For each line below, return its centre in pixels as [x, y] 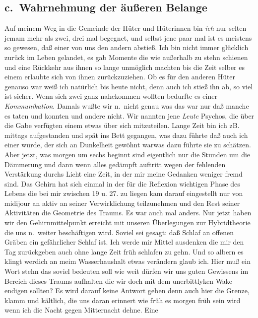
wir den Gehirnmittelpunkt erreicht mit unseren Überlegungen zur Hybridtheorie [128, 223]
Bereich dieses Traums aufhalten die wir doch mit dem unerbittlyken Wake [119, 281]
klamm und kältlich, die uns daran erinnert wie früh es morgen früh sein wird [123, 300]
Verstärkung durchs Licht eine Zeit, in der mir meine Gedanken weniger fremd [124, 174]
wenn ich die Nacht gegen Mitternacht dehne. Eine [81, 310]
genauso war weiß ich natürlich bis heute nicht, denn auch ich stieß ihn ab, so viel [129, 86]
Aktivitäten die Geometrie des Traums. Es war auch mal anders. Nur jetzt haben [128, 213]
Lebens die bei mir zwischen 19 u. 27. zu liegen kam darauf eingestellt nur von [124, 193]
